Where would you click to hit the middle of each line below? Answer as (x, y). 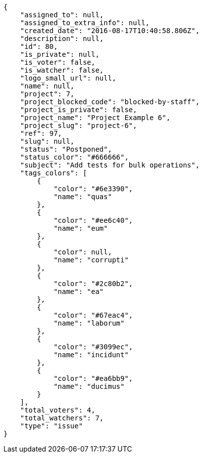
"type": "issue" (51, 426)
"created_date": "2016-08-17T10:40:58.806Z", (110, 31)
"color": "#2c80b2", (93, 284)
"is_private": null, (60, 54)
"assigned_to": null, (62, 15)
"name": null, (47, 86)
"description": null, (62, 39)
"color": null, (83, 252)
